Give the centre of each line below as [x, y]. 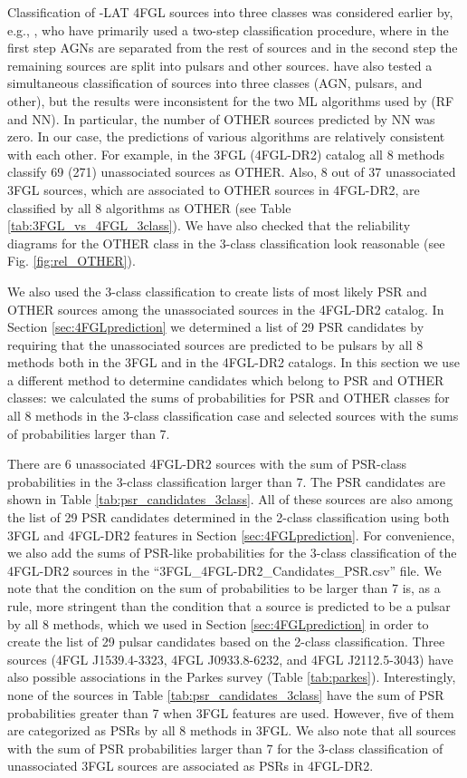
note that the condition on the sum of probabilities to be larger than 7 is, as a [224, 588]
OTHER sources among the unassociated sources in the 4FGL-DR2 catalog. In [226, 309]
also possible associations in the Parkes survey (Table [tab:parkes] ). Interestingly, [232, 677]
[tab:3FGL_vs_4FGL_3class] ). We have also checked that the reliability [209, 225]
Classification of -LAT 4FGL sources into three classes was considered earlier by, [230, 12]
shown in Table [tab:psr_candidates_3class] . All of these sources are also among [230, 499]
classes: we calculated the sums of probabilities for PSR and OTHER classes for [229, 398]
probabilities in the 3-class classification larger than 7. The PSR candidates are [227, 481]
